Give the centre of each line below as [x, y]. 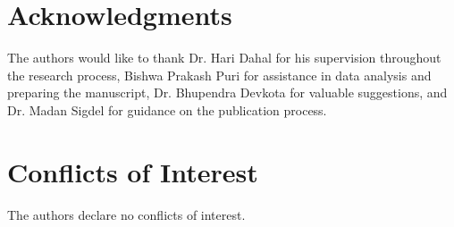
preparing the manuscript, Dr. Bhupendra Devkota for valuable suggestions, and [227, 92]
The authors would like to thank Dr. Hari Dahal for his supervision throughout [224, 58]
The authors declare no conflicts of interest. [126, 214]
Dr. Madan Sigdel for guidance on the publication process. [167, 109]
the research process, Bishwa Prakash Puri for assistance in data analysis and [219, 75]
